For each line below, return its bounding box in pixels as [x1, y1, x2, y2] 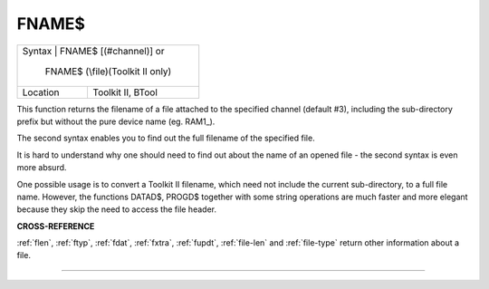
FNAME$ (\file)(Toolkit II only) [44, 64, 172, 77]
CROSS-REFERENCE [16, 220, 95, 231]
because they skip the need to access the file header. [16, 204, 217, 215]
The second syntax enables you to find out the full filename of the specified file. [16, 132, 316, 144]
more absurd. [16, 162, 67, 173]
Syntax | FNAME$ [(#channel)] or [22, 44, 165, 57]
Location [22, 86, 60, 99]
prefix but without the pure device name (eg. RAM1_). [16, 116, 216, 127]
